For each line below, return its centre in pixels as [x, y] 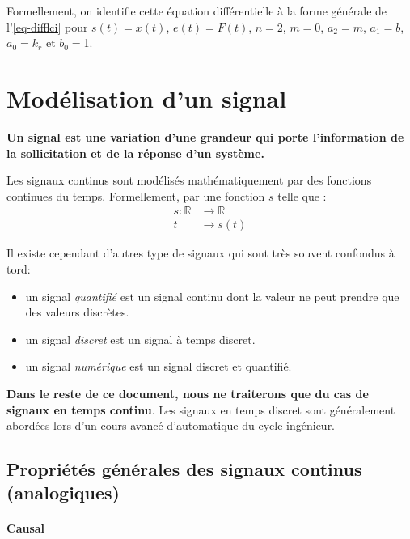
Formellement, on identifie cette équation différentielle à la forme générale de [197, 11]
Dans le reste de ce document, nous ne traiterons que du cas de [188, 393]
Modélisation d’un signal [147, 98]
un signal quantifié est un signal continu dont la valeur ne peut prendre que [212, 296]
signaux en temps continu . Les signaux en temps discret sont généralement [201, 409]
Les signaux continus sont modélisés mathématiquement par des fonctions [189, 180]
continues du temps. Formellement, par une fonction [136, 195]
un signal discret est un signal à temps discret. [140, 339]
